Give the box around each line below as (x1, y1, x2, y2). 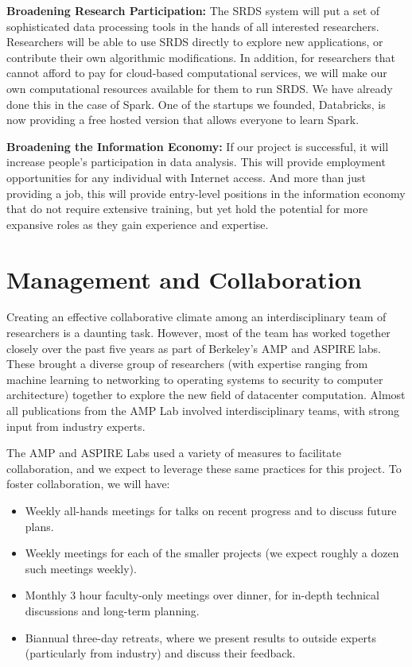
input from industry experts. (6, 417, 146, 434)
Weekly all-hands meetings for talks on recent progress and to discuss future (25, 502, 397, 518)
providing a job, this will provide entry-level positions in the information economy (6, 184, 406, 201)
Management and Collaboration (6, 262, 362, 295)
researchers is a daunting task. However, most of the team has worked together (6, 324, 391, 341)
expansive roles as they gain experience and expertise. (6, 215, 269, 232)
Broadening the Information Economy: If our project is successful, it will (6, 138, 389, 154)
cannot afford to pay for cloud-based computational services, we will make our (6, 64, 387, 81)
